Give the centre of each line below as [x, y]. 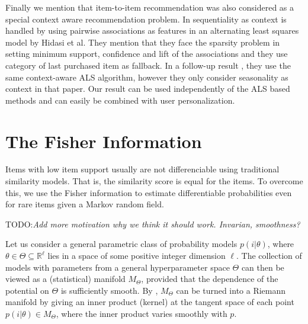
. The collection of [269, 256]
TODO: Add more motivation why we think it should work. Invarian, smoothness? [153, 224]
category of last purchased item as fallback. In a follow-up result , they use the [148, 65]
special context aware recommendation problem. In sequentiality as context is [146, 19]
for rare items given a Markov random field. [85, 204]
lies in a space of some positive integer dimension [137, 256]
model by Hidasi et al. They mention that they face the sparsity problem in [143, 42]
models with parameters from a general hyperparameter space [118, 267]
